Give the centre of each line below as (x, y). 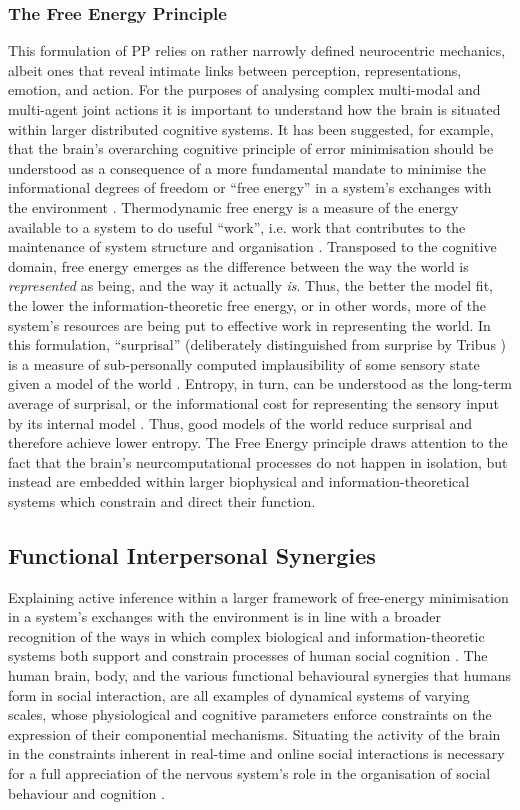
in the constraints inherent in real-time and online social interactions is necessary (256, 753)
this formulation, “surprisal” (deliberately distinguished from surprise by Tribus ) (257, 344)
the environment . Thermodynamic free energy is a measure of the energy (233, 206)
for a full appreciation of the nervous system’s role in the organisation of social (249, 773)
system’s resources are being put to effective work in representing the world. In (249, 324)
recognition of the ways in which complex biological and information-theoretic (246, 635)
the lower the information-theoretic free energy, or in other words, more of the (247, 304)
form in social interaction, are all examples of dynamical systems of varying (239, 694)
